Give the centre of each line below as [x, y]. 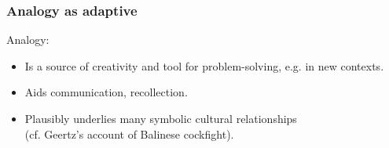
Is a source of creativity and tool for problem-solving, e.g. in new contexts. [204, 65]
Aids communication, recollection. [106, 92]
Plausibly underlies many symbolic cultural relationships [161, 118]
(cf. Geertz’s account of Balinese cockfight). [129, 134]
